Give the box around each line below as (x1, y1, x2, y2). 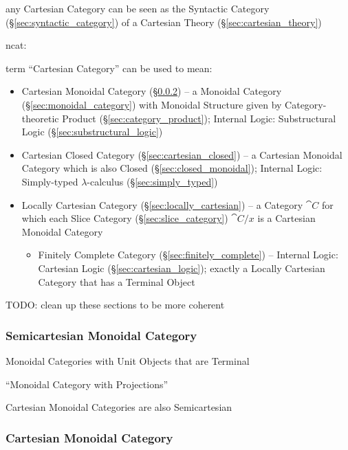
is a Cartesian (257, 211, 316, 225)
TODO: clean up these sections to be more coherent (6, 297, 225, 312)
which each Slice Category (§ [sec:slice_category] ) (21, 211, 228, 225)
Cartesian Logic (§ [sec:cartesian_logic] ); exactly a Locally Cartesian (38, 260, 325, 275)
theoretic (21, 111, 59, 125)
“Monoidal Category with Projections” (6, 376, 168, 391)
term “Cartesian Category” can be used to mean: (6, 60, 213, 75)
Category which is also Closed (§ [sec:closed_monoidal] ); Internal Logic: (21, 161, 323, 175)
